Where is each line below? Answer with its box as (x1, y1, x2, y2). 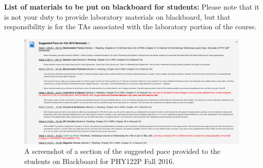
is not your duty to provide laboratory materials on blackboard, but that (4, 11, 231, 22)
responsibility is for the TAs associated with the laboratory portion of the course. (4, 21, 257, 32)
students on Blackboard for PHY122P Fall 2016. (24, 156, 174, 166)
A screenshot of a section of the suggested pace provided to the (24, 146, 220, 156)
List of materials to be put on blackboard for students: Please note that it (4, 2, 259, 12)
